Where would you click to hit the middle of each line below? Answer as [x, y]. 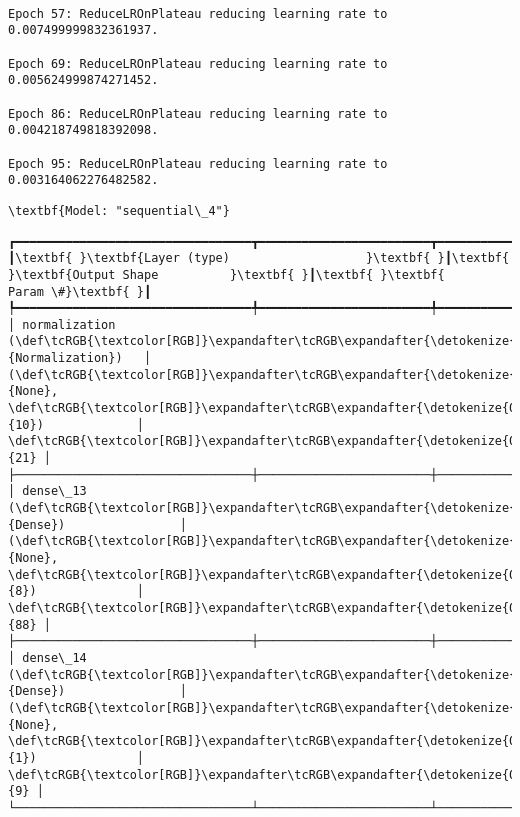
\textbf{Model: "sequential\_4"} [119, 210]
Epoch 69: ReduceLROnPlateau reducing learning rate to [198, 63]
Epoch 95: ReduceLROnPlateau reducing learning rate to [198, 163]
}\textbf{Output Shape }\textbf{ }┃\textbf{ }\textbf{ [226, 274]
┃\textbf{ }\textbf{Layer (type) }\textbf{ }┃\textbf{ [259, 258]
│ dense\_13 [47, 491]
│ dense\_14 [47, 657]
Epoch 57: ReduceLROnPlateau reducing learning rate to [198, 13]
